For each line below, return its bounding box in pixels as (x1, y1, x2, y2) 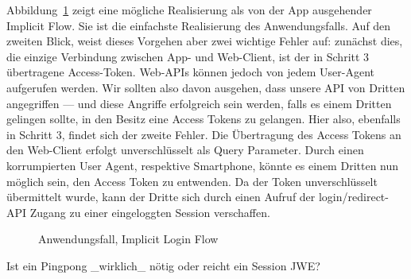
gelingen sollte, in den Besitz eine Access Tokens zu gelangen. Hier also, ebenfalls (6, 110, 401, 127)
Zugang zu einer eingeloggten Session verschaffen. (29, 203, 270, 220)
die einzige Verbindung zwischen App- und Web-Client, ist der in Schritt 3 (6, 48, 370, 64)
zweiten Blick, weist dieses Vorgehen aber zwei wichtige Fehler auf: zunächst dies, (6, 33, 403, 49)
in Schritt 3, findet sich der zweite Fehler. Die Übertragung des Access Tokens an (6, 126, 401, 142)
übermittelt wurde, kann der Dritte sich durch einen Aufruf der (6, 188, 316, 205)
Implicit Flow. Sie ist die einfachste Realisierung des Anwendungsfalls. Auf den (6, 17, 391, 33)
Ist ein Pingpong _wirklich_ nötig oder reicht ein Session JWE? (6, 257, 320, 273)
